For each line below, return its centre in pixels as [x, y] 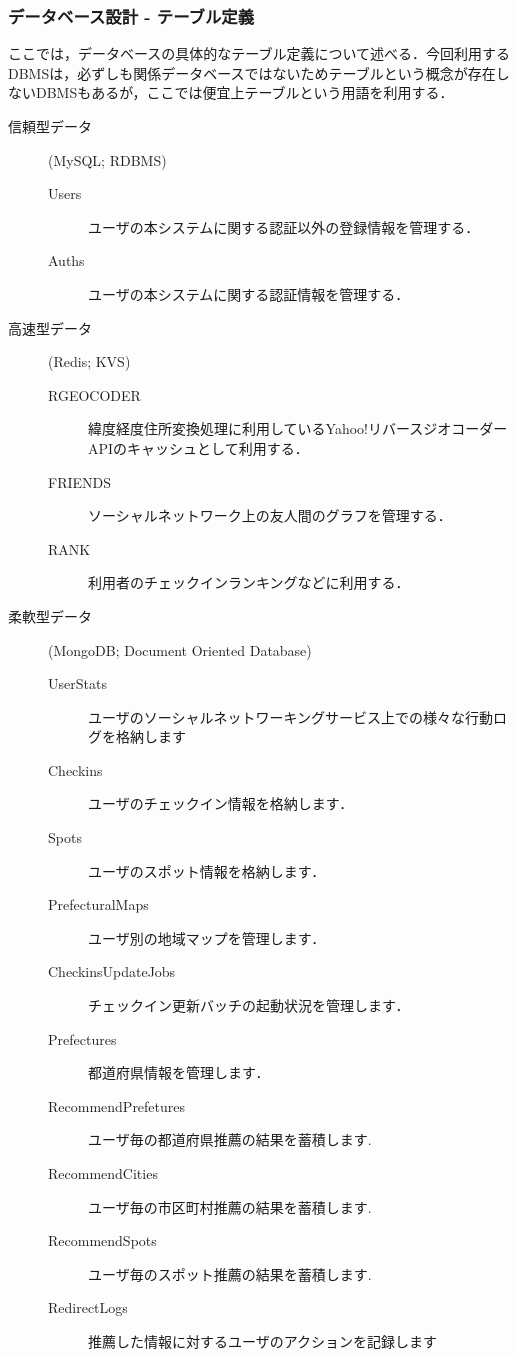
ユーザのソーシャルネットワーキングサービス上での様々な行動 [291, 716]
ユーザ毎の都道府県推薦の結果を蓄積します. [230, 1139]
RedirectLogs [88, 1307]
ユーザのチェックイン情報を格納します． [221, 803]
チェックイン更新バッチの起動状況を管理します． [249, 1005]
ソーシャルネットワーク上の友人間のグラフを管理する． [270, 515]
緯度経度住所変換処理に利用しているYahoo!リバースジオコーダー [298, 428]
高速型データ [50, 327]
